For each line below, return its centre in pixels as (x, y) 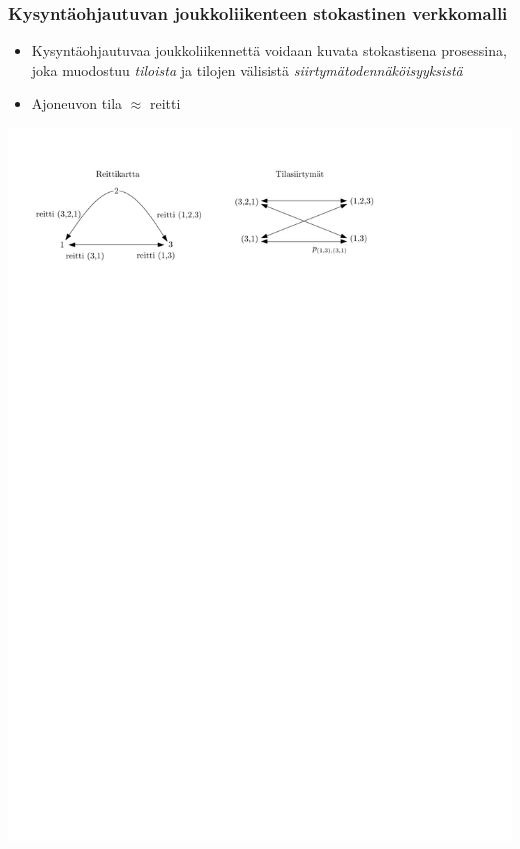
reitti (165, 103)
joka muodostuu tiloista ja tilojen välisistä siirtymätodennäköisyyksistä (247, 69)
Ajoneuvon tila (77, 103)
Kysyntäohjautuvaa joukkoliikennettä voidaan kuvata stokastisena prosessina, (269, 50)
